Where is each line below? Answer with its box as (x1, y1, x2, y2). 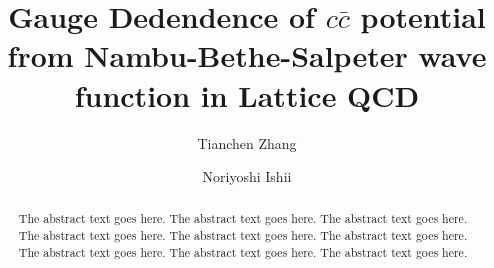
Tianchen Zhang (197, 132, 297, 153)
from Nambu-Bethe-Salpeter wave (7, 35, 487, 76)
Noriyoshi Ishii (202, 166, 292, 187)
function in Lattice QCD (74, 74, 420, 115)
